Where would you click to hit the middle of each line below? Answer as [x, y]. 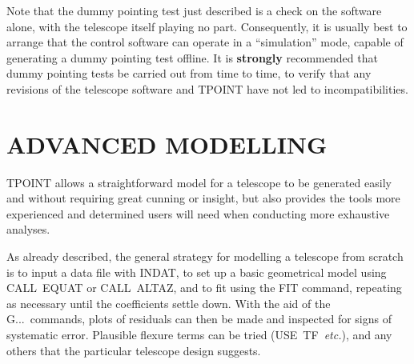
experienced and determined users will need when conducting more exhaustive [198, 213]
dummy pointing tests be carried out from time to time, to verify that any [189, 73]
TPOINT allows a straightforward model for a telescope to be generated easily [199, 182]
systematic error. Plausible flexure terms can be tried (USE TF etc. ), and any [199, 335]
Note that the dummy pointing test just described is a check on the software [194, 10]
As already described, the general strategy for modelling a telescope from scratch [205, 256]
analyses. [28, 229]
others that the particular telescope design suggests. [134, 350]
